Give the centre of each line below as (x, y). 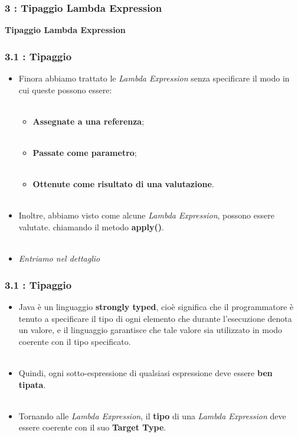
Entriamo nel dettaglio (59, 258)
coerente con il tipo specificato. (75, 341)
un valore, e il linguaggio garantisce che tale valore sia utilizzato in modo (150, 330)
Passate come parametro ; (85, 152)
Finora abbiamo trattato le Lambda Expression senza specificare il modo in (154, 78)
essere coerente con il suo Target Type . (92, 427)
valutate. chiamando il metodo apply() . (91, 226)
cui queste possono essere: (65, 89)
